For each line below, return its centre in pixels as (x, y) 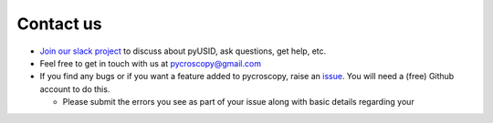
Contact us (59, 24)
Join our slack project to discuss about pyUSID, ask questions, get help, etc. (183, 51)
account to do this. (75, 89)
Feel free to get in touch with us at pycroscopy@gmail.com (151, 63)
